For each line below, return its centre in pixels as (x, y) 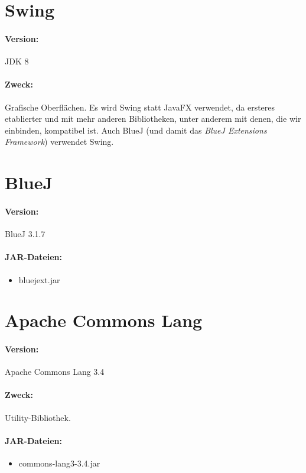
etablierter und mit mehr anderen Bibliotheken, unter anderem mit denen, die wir (153, 119)
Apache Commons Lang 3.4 (55, 372)
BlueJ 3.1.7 (25, 234)
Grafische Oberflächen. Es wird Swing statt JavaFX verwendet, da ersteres (140, 107)
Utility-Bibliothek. (38, 417)
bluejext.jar (39, 279)
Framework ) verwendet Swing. (59, 142)
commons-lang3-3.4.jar (59, 463)
